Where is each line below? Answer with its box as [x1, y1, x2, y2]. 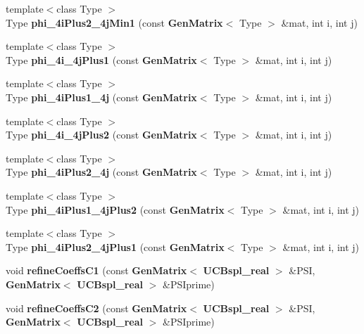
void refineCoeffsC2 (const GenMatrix [6, 300, 187, 315]
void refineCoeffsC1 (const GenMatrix [6, 263, 187, 278]
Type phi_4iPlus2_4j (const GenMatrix [6, 165, 197, 179]
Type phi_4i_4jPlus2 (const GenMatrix [6, 127, 197, 142]
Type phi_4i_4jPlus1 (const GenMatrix [6, 52, 197, 67]
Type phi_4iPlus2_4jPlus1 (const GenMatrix [6, 239, 225, 254]
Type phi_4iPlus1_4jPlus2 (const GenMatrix [6, 202, 225, 217]
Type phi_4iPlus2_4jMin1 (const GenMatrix [6, 15, 223, 30]
